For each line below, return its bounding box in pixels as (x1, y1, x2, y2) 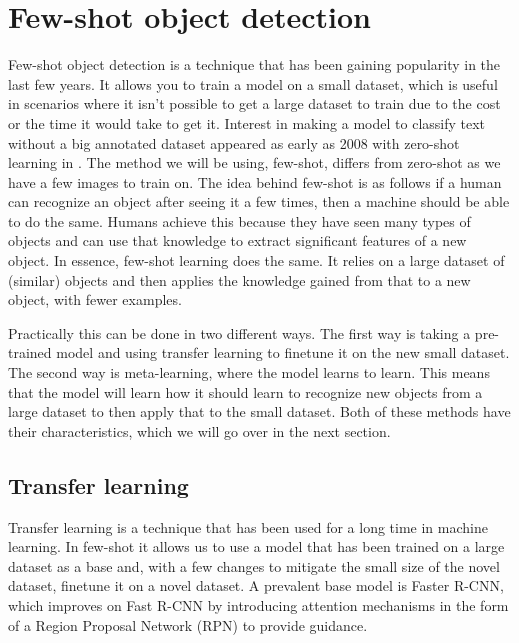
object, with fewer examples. (8, 289, 182, 310)
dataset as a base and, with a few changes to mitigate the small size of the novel (8, 555, 500, 576)
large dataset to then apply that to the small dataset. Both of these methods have (8, 401, 511, 422)
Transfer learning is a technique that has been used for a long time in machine (8, 516, 488, 537)
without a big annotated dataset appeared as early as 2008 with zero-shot (8, 132, 460, 153)
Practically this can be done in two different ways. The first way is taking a (8, 322, 471, 343)
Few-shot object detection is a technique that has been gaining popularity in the (8, 54, 501, 75)
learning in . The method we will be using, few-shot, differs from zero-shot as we (8, 152, 501, 173)
